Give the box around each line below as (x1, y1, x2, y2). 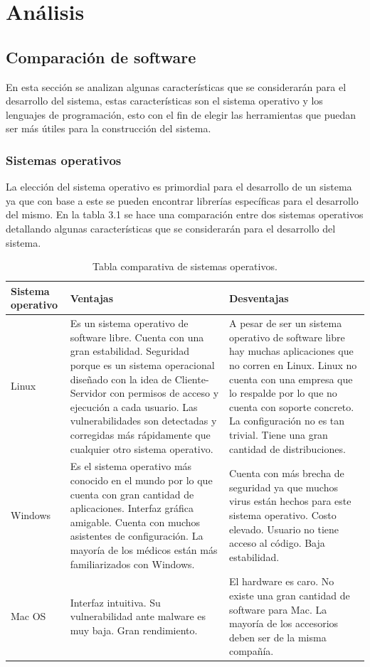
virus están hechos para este (228, 493, 351, 508)
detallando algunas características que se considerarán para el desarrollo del (6, 220, 336, 235)
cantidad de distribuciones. (228, 441, 346, 456)
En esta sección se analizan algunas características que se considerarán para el (6, 79, 347, 94)
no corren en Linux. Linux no (228, 357, 357, 372)
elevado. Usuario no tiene (228, 521, 339, 536)
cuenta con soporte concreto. (228, 399, 354, 414)
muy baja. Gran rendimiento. (70, 622, 198, 637)
